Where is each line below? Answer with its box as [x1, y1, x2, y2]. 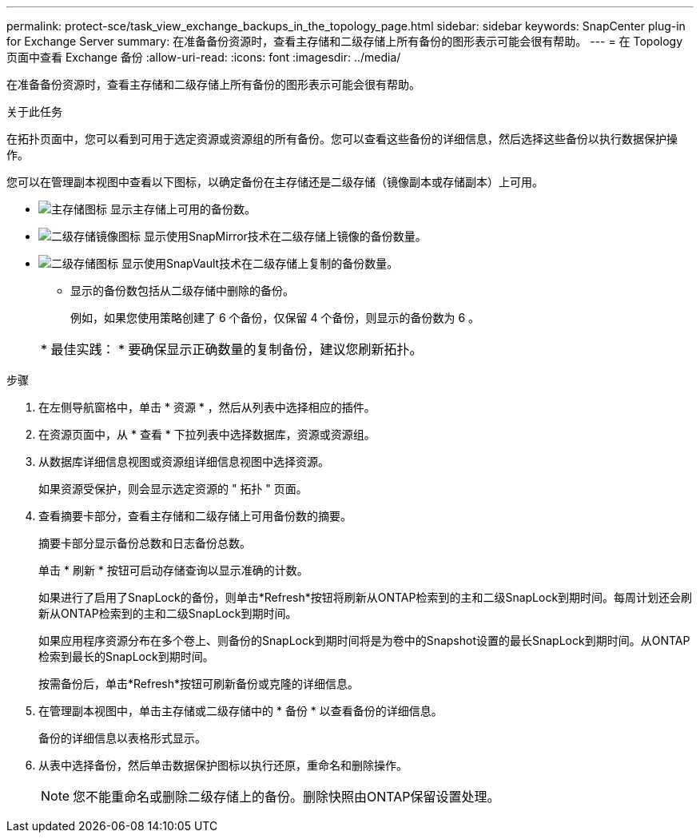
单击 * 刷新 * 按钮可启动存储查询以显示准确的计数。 [38, 563, 308, 577]
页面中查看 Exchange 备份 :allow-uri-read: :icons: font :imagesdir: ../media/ [6, 50, 401, 64]
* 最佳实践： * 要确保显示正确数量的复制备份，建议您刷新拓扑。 [41, 341, 423, 357]
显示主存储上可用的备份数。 [109, 202, 256, 216]
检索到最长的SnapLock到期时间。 [38, 650, 214, 663]
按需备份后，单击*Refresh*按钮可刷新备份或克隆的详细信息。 [38, 677, 360, 690]
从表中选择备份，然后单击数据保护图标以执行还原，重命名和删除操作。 [38, 758, 408, 772]
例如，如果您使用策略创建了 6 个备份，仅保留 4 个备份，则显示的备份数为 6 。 [70, 311, 480, 324]
